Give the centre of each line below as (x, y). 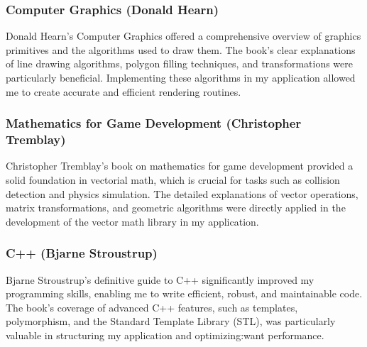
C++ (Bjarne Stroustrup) (82, 253)
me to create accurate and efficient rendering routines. (124, 91)
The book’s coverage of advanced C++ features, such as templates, (152, 307)
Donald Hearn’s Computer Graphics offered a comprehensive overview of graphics (183, 36)
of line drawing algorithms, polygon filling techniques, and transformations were (180, 64)
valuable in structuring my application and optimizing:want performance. (165, 335)
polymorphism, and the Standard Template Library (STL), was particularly (171, 321)
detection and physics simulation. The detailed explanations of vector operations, (182, 193)
